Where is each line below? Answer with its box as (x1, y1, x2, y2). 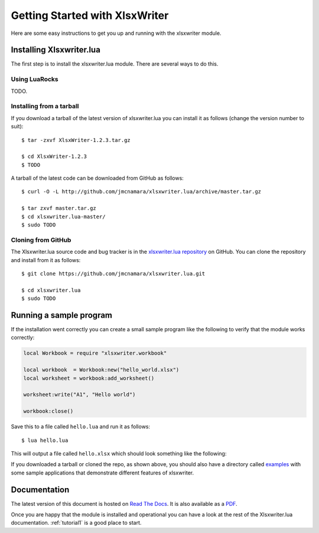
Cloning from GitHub (11, 235, 71, 244)
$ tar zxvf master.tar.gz (21, 205, 97, 212)
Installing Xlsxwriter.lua (11, 45, 100, 55)
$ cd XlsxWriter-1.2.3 (21, 153, 87, 160)
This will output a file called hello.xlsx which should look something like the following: (11, 450, 227, 457)
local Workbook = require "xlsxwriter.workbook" (23, 350, 167, 357)
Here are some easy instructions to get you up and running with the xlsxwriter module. (11, 30, 222, 37)
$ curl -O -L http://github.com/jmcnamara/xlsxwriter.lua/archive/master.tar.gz (21, 188, 262, 195)
